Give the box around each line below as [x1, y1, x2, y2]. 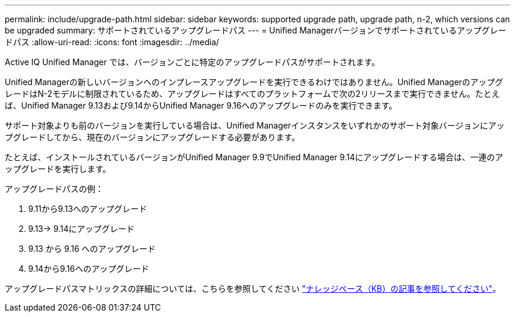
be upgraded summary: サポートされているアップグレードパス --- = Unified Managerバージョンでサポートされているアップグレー [5, 25, 507, 35]
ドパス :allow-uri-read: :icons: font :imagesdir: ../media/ [5, 37, 219, 47]
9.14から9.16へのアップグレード [28, 264, 149, 274]
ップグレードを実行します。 [5, 164, 111, 174]
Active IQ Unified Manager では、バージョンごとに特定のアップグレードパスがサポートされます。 [5, 57, 380, 67]
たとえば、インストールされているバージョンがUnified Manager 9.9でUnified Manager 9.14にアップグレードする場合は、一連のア [5, 152, 503, 162]
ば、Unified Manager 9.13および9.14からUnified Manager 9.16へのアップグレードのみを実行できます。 [5, 100, 397, 110]
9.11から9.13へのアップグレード [28, 204, 148, 214]
